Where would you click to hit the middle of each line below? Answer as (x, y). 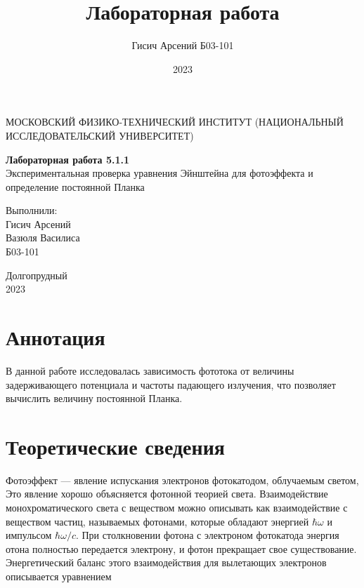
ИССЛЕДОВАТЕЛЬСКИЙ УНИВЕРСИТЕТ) (100, 135)
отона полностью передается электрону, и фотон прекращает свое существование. (181, 548)
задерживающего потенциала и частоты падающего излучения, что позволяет (171, 384)
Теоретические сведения (115, 446)
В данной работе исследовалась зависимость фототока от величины (150, 370)
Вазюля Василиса (43, 238)
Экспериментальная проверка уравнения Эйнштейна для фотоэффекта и (160, 173)
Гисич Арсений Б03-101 (183, 45)
